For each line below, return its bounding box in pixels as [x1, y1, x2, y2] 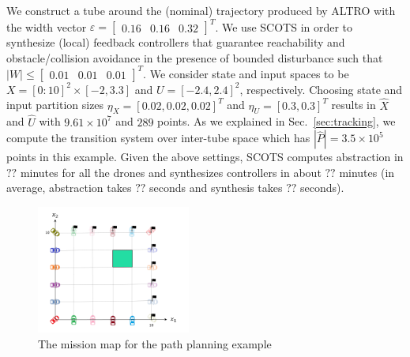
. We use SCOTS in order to [215, 18, 353, 35]
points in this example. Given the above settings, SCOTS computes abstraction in [6, 148, 404, 165]
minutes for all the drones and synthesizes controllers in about [20, 163, 322, 180]
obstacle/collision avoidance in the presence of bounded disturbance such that [6, 49, 383, 66]
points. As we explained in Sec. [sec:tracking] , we [157, 113, 396, 130]
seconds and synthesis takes [149, 179, 283, 196]
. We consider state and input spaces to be [143, 65, 349, 81]
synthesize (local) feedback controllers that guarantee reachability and [6, 34, 345, 51]
